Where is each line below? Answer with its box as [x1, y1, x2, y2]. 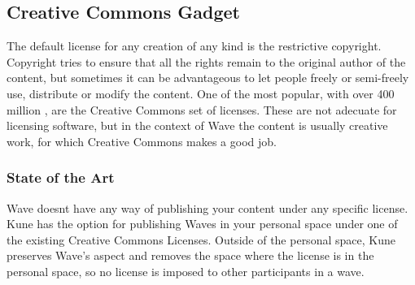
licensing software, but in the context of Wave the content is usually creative [7, 117, 388, 134]
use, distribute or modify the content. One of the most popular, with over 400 [7, 84, 395, 101]
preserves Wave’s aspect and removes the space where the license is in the [7, 247, 374, 264]
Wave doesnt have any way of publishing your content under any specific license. [7, 199, 408, 216]
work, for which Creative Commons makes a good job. [7, 132, 277, 149]
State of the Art [7, 167, 115, 188]
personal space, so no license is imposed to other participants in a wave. [7, 262, 365, 279]
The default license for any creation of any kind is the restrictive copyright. [7, 37, 382, 54]
